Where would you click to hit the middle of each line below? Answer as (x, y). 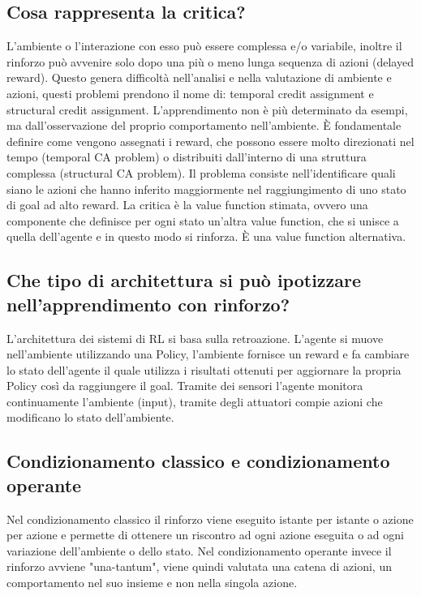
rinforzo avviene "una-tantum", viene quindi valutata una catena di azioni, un (199, 566)
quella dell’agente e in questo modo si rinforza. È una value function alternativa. (206, 236)
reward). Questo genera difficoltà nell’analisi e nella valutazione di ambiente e (199, 77)
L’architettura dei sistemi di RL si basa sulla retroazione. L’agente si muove (195, 338)
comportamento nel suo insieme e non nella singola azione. (152, 583)
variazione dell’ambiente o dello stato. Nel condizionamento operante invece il (199, 550)
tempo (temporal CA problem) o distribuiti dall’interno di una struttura (187, 157)
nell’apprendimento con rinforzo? (148, 304)
